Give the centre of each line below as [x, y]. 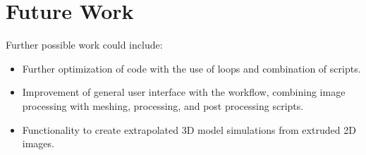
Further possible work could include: [84, 45]
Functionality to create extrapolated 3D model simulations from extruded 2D [189, 129]
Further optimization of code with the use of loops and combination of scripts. [191, 68]
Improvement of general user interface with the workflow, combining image [184, 92]
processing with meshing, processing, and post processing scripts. [163, 105]
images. [38, 143]
